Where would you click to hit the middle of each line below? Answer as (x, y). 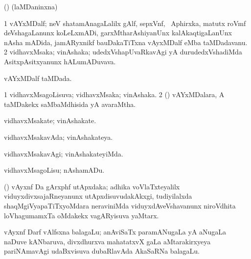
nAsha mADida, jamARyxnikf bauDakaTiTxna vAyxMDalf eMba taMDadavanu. (126, 42)
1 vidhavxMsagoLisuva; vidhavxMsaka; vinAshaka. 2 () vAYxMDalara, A (114, 94)
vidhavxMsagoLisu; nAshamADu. (54, 170)
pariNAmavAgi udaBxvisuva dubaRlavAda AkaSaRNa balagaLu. (102, 251)
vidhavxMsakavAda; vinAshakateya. (58, 137)
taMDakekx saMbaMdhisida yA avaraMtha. (70, 104)
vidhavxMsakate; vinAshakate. (50, 120)
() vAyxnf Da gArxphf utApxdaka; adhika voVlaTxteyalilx (92, 186)
